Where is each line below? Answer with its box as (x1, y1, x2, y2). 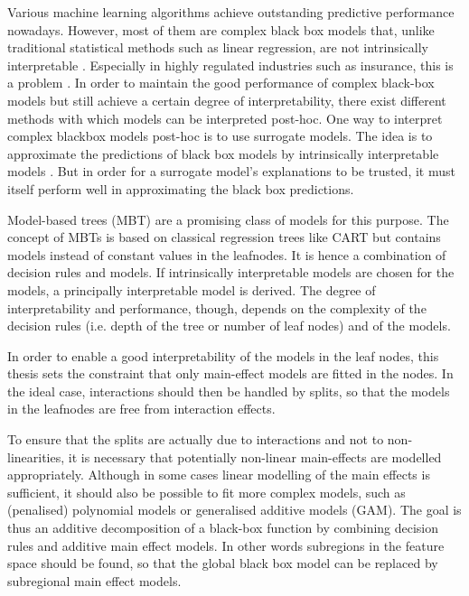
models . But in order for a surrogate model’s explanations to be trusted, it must (7, 162, 455, 181)
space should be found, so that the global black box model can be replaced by (7, 554, 438, 573)
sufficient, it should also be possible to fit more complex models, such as (7, 482, 406, 501)
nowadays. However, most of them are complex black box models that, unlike (7, 20, 435, 39)
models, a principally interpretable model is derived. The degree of (7, 280, 376, 299)
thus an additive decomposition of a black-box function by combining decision (7, 518, 439, 537)
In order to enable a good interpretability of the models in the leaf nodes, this (7, 346, 439, 365)
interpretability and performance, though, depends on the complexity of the (7, 298, 427, 317)
